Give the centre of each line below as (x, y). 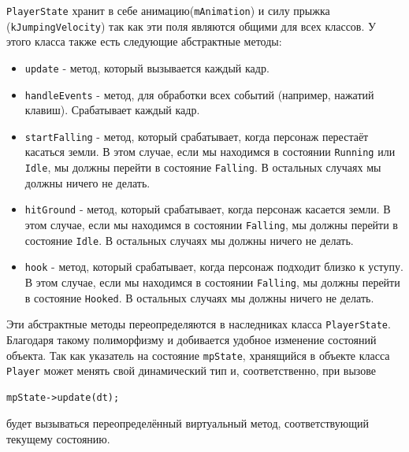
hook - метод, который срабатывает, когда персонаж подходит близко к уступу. (214, 267)
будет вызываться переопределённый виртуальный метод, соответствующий (188, 423)
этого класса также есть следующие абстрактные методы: (144, 41)
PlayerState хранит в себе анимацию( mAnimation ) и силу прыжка (168, 10)
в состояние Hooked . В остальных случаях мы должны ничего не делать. (199, 297)
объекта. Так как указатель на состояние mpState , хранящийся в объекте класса (198, 355)
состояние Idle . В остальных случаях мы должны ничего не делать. (189, 240)
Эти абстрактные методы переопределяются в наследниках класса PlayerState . (199, 324)
